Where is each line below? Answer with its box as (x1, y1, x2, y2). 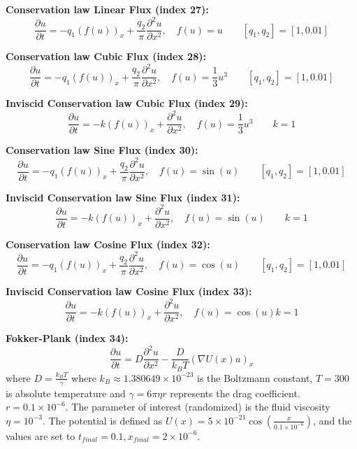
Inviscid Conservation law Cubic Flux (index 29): (6, 96, 248, 111)
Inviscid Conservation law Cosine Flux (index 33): (6, 283, 252, 298)
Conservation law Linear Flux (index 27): (6, 2, 209, 16)
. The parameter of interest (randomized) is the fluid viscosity (65, 399, 330, 414)
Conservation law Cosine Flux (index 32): (6, 236, 210, 251)
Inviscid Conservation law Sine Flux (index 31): (6, 190, 240, 204)
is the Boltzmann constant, (197, 370, 313, 385)
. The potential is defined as (42, 413, 163, 427)
